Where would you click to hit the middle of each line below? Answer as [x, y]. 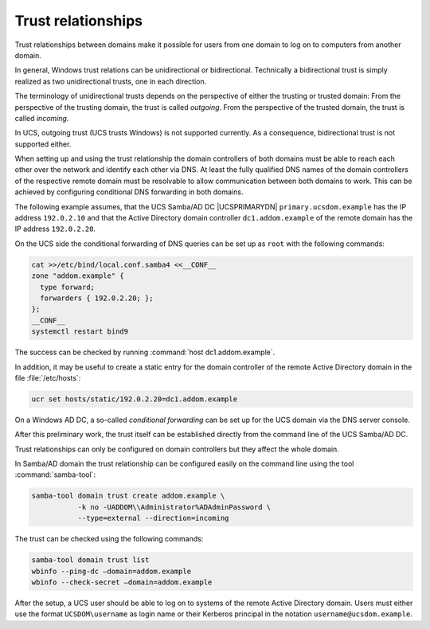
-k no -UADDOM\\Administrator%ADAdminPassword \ [174, 507]
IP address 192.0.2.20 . [55, 229]
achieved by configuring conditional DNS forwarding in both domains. [129, 192]
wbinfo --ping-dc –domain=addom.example [111, 571]
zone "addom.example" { [78, 276]
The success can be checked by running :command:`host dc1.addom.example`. [145, 352]
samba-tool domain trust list [90, 560]
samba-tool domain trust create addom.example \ [128, 496]
